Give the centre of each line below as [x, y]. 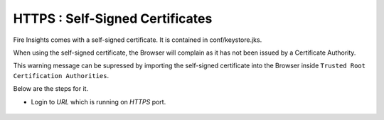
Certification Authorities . [61, 75]
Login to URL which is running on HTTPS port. [98, 102]
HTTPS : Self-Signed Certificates [113, 18]
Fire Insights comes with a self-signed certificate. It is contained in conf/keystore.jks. [138, 40]
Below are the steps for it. [51, 89]
